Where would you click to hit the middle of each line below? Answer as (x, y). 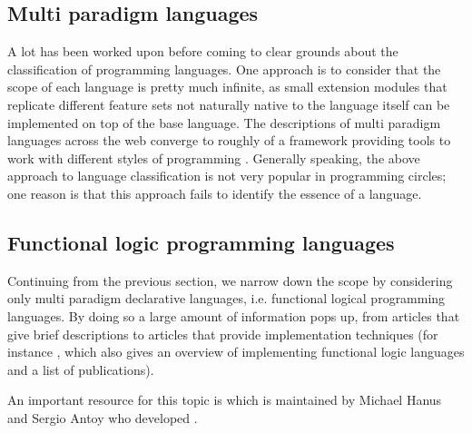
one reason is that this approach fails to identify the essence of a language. (215, 193)
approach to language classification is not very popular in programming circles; (227, 176)
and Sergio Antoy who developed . (103, 417)
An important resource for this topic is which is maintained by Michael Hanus (225, 400)
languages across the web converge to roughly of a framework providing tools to (229, 140)
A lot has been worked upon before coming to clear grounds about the (203, 51)
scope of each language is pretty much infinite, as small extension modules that (227, 87)
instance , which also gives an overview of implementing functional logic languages (236, 352)
